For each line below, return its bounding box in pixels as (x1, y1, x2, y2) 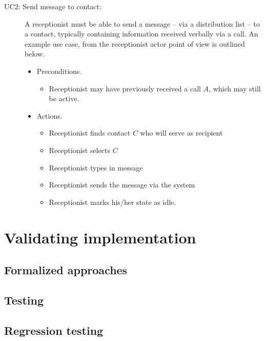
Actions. (36, 110, 63, 121)
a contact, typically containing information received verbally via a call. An (25, 28, 258, 39)
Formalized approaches (4, 262, 128, 278)
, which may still (209, 83, 261, 93)
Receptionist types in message (49, 162, 143, 173)
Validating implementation (4, 226, 196, 248)
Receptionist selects (49, 144, 110, 155)
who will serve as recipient (140, 127, 223, 138)
